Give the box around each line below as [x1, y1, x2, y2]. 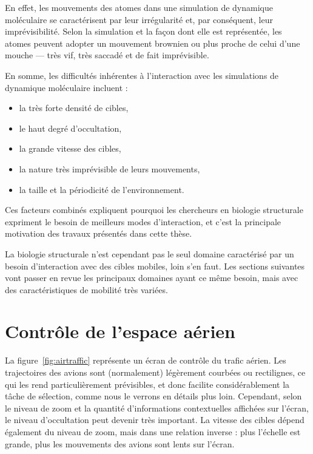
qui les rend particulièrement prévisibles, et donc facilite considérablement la [5, 378, 290, 390]
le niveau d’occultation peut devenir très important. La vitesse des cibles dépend [5, 413, 305, 426]
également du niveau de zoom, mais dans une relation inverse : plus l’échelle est [5, 425, 301, 438]
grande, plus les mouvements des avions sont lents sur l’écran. [5, 437, 235, 450]
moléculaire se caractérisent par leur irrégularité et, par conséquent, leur [5, 13, 273, 25]
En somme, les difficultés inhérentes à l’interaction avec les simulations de [5, 69, 279, 81]
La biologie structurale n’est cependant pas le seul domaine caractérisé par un [5, 247, 294, 260]
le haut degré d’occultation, [19, 121, 122, 134]
